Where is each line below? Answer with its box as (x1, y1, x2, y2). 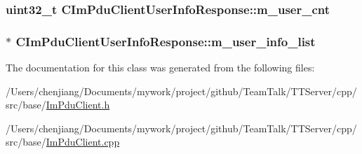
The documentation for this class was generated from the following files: (6, 60, 315, 75)
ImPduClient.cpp (46, 134, 120, 149)
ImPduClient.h (46, 97, 110, 112)
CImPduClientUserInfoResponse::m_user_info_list (15, 32, 316, 50)
